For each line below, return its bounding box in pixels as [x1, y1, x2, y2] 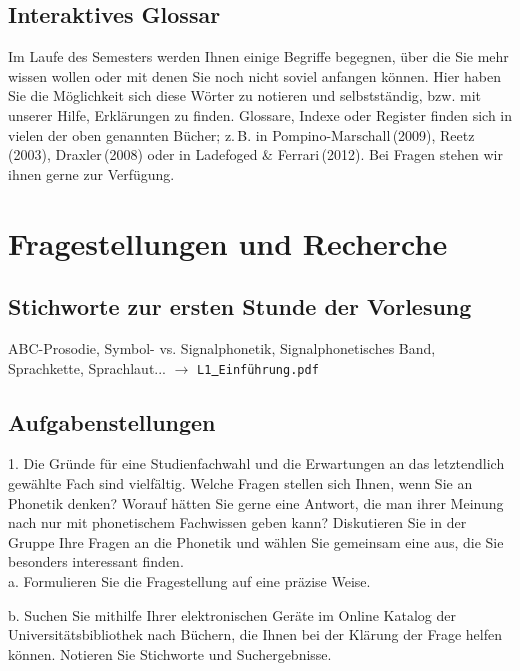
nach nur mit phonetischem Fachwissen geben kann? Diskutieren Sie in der [8, 512, 467, 533]
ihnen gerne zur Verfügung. [8, 163, 175, 184]
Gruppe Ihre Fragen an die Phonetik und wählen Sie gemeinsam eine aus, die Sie [8, 531, 504, 552]
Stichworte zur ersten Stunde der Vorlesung [8, 291, 472, 322]
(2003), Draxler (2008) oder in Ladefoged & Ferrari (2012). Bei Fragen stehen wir [8, 144, 503, 165]
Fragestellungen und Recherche [8, 222, 448, 263]
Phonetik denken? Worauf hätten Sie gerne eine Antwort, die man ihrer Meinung [8, 492, 504, 513]
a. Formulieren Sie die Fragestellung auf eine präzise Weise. [8, 570, 371, 591]
